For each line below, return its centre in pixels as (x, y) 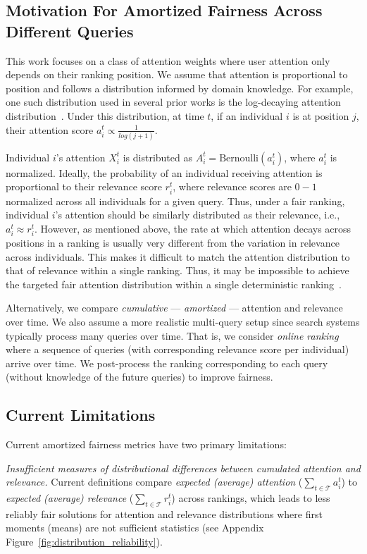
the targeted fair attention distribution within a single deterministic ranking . (174, 284)
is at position (321, 115)
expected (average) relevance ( (70, 498)
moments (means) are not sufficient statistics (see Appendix (135, 528)
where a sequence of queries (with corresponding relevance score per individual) (178, 349)
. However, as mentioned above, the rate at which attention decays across (193, 228)
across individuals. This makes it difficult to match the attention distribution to (178, 256)
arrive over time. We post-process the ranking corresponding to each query (167, 363)
